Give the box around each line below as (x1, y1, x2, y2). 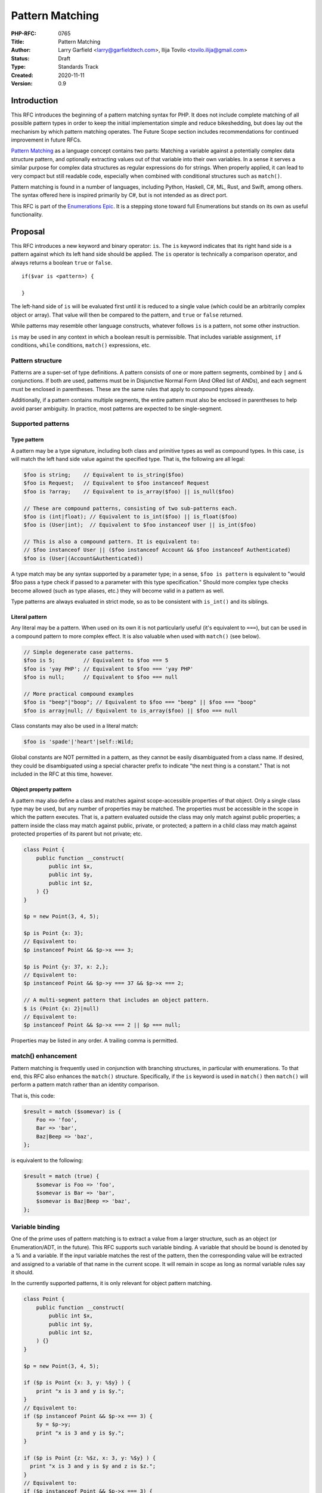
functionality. (11, 211, 44, 218)
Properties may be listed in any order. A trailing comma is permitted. (11, 1037, 178, 1045)
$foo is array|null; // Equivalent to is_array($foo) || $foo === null (23, 707, 238, 714)
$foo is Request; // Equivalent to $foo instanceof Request (23, 480, 209, 487)
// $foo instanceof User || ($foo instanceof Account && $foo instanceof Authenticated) (23, 546, 292, 554)
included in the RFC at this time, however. (11, 770, 113, 778)
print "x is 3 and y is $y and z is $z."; (30, 1463, 156, 1470)
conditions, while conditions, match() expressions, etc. (11, 341, 151, 349)
